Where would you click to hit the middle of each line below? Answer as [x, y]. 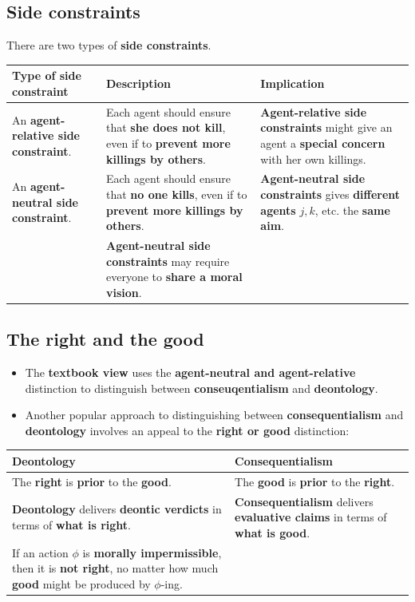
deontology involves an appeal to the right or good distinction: [187, 430]
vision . [124, 292]
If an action [40, 552]
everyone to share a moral [174, 277]
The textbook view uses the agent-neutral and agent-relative [190, 372]
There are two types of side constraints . [109, 45]
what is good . [273, 532]
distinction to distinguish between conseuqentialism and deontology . [202, 388]
